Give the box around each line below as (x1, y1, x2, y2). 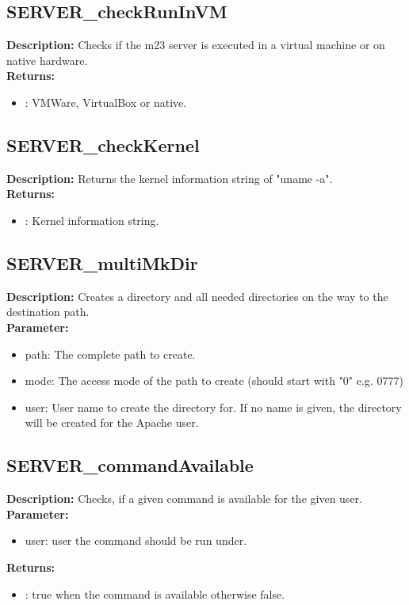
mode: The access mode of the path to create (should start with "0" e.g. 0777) (25, 372, 403, 389)
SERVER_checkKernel (6, 132, 200, 157)
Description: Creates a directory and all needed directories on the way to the (6, 287, 388, 304)
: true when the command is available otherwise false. (25, 585, 285, 602)
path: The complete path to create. (25, 345, 196, 362)
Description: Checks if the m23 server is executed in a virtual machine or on (6, 36, 385, 53)
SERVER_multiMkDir (6, 250, 198, 275)
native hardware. (6, 51, 88, 68)
